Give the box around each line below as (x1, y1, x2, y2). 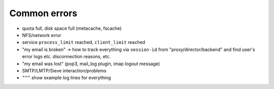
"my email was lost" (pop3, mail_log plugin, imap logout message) (22, 61, 160, 67)
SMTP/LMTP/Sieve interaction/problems (22, 67, 107, 73)
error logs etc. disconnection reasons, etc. (22, 54, 111, 60)
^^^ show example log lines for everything (22, 75, 111, 81)
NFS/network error (22, 32, 62, 38)
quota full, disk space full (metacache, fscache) (22, 25, 122, 31)
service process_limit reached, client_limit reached (22, 39, 146, 46)
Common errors (9, 8, 78, 19)
